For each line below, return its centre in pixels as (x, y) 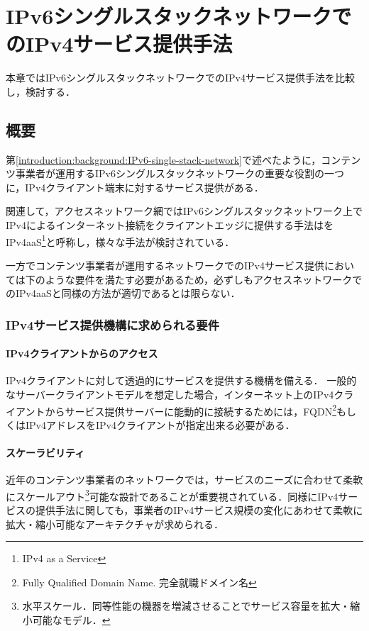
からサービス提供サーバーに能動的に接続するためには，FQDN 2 (191, 410)
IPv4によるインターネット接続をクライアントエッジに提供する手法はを (170, 225)
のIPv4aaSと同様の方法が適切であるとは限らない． (123, 293)
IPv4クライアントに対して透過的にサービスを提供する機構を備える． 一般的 (181, 380)
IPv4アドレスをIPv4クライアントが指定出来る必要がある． (160, 424)
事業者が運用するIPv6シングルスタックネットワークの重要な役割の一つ (180, 173)
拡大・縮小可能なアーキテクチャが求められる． (115, 524)
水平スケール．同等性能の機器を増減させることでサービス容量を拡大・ (186, 606)
